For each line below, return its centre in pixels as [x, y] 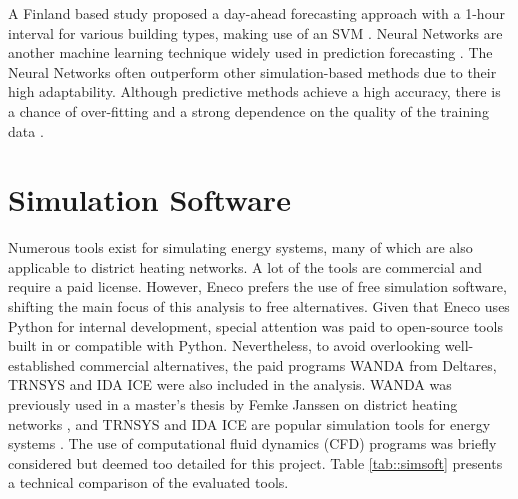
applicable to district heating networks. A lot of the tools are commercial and [245, 266]
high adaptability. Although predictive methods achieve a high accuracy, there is [254, 91]
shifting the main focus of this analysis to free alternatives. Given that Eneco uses [259, 306]
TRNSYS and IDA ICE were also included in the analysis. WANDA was [230, 384]
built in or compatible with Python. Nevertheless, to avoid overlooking [224, 345]
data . [26, 130]
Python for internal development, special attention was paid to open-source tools [255, 325]
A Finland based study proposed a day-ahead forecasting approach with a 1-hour [256, 13]
